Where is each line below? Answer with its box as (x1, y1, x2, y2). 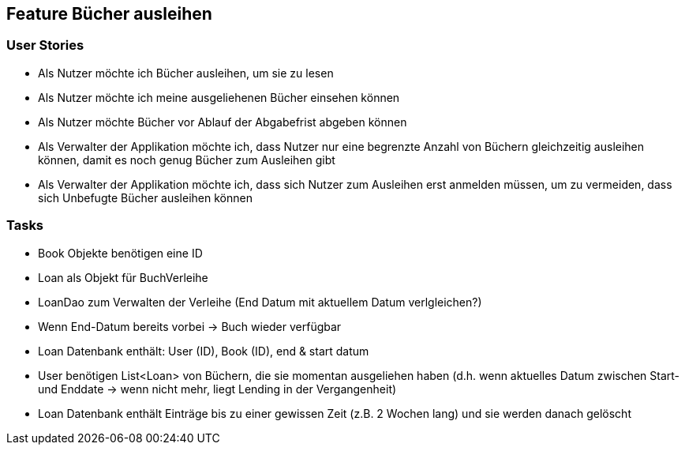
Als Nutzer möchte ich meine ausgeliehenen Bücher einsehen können (38, 90, 400, 104)
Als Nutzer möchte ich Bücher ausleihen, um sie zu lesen (38, 66, 334, 80)
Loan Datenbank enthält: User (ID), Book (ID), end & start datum (38, 344, 369, 358)
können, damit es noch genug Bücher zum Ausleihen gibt (38, 152, 335, 167)
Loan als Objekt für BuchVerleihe (38, 270, 208, 284)
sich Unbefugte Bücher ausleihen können (38, 190, 253, 205)
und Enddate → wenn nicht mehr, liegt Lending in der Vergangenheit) (38, 381, 397, 396)
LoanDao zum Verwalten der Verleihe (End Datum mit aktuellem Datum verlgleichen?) (38, 295, 482, 309)
